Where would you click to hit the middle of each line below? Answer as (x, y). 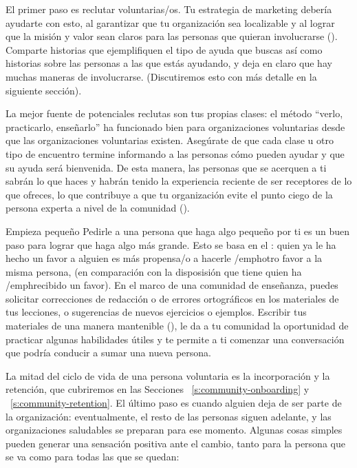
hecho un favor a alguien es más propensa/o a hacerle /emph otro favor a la (164, 258)
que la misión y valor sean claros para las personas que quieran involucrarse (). (172, 36)
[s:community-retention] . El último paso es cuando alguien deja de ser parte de (176, 403)
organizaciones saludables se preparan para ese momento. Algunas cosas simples (174, 430)
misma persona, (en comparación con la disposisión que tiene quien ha (154, 271)
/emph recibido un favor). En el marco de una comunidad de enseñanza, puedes (172, 285)
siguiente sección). (44, 90)
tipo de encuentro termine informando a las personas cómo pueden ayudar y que (175, 153)
